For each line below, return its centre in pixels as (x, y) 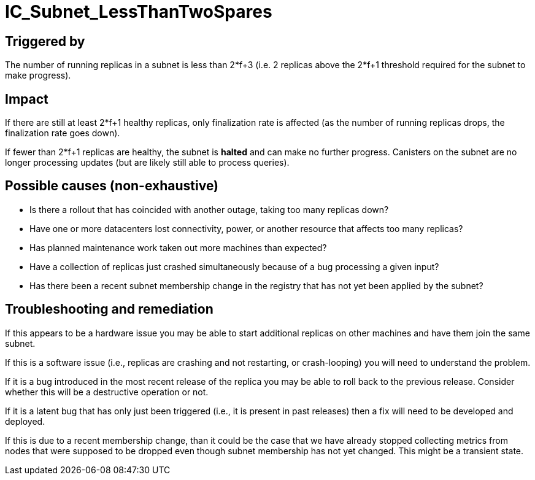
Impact (27, 99)
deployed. (25, 421)
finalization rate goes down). (63, 133)
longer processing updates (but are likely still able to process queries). (147, 163)
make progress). (38, 75)
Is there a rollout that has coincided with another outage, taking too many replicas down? (209, 209)
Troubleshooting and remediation (109, 309)
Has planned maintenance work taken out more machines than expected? (178, 247)
